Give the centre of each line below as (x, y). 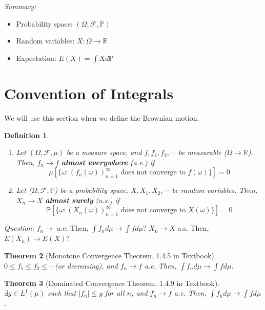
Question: (19, 228)
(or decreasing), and (86, 265)
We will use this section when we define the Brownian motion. (102, 117)
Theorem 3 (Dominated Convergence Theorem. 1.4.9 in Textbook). (112, 283)
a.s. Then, (193, 228)
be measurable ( (202, 152)
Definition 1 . (27, 135)
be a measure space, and (104, 152)
